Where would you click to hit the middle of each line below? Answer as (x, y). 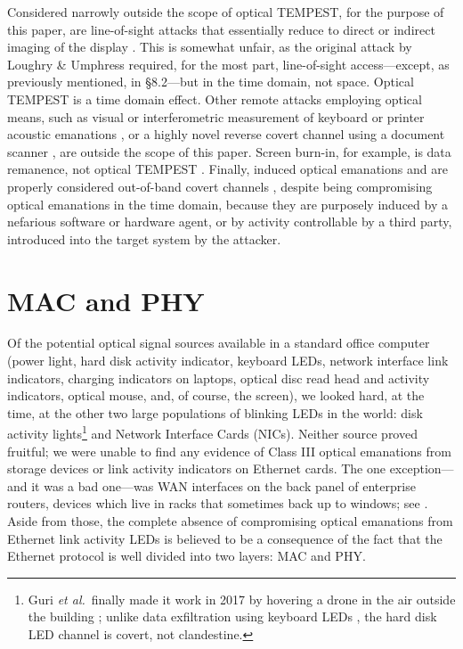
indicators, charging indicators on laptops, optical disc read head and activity (219, 378)
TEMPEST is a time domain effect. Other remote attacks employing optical (215, 99)
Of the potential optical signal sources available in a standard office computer (219, 343)
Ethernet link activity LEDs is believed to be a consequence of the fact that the (225, 538)
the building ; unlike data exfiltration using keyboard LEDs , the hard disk (232, 616)
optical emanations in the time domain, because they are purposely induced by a (227, 204)
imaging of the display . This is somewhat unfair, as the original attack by (210, 47)
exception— (422, 468)
